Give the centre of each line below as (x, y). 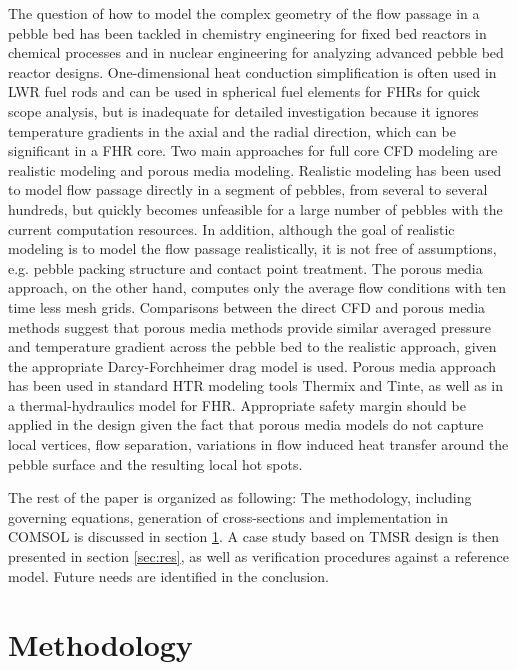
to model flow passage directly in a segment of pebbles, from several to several (248, 189)
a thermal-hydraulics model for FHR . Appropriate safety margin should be (237, 404)
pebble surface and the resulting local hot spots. (155, 463)
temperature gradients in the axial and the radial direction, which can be (232, 130)
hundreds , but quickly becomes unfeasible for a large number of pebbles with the (255, 208)
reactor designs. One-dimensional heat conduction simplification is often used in (252, 71)
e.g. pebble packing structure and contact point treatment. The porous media (245, 267)
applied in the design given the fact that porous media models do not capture (246, 424)
